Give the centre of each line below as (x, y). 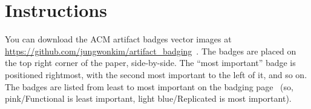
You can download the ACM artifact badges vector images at (118, 39)
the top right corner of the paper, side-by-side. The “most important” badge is (150, 63)
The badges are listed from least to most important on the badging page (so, (149, 86)
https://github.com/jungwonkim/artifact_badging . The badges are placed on (151, 51)
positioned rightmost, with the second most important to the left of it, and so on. (156, 74)
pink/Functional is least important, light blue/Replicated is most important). (148, 98)
